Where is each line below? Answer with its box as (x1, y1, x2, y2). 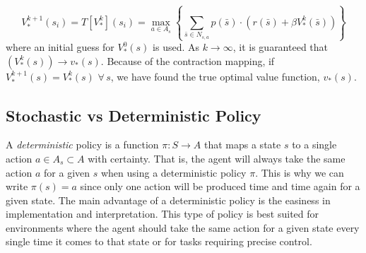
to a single (292, 137, 337, 152)
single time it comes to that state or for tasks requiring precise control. (6, 234, 312, 249)
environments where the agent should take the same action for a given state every (6, 220, 360, 235)
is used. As (153, 40, 200, 54)
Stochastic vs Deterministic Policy (6, 104, 261, 126)
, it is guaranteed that (232, 40, 329, 54)
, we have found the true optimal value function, (110, 69, 320, 83)
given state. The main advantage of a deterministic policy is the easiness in (6, 192, 331, 207)
